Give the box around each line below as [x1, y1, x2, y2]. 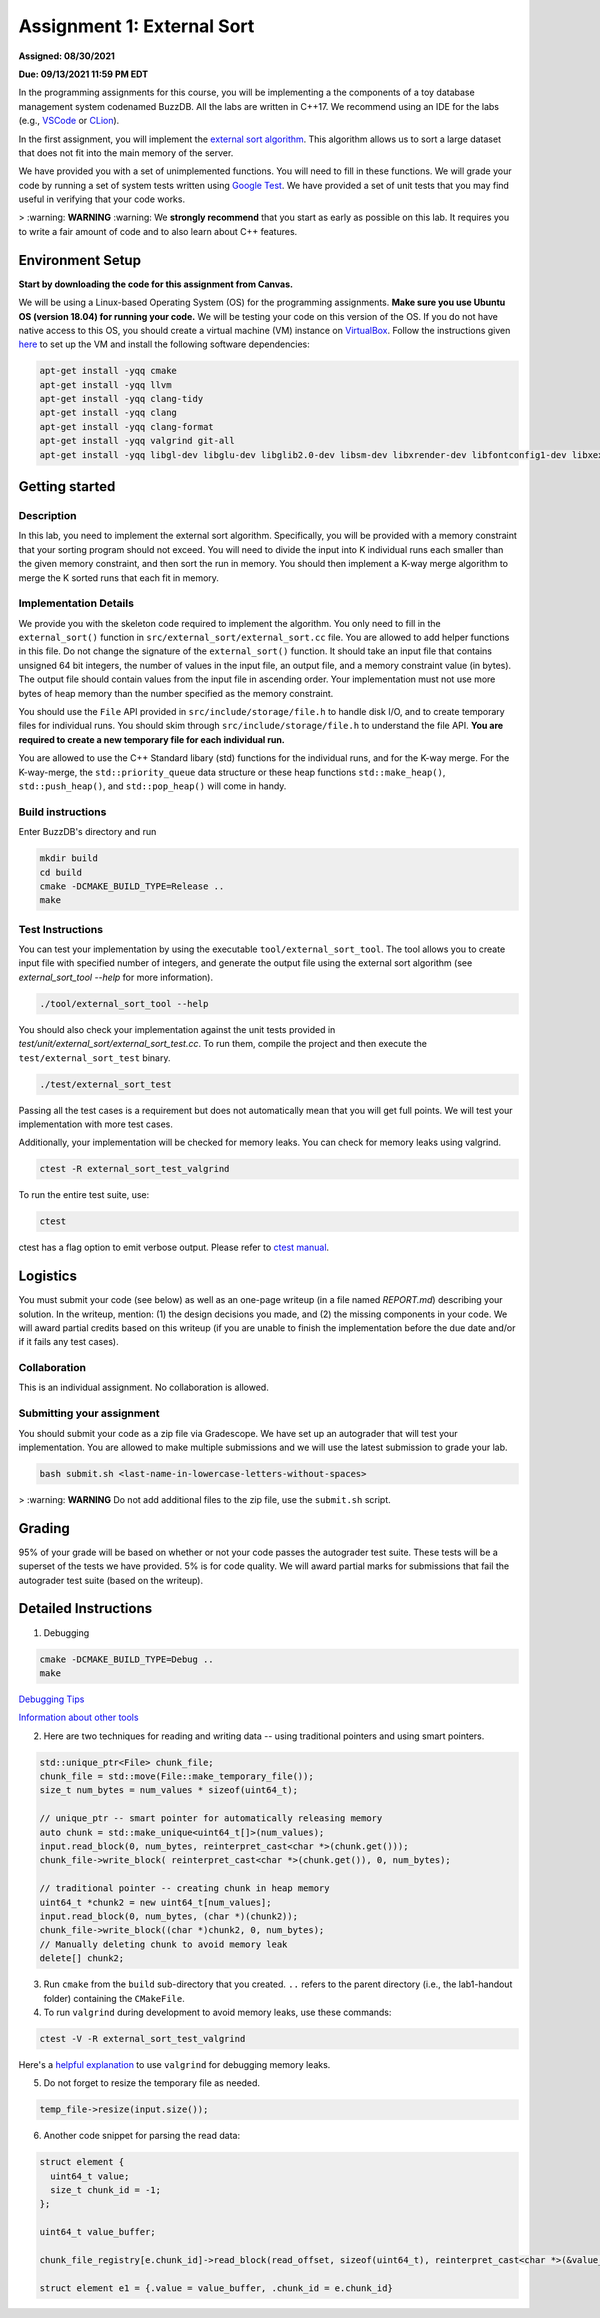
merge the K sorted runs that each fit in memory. [18, 571, 220, 584]
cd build [39, 866, 83, 878]
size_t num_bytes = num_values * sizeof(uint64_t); [39, 1785, 299, 1796]
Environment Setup [18, 251, 142, 269]
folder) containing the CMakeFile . [43, 1992, 185, 2004]
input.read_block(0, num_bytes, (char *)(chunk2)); [39, 1910, 299, 1922]
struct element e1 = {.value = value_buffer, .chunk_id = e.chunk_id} [39, 2282, 394, 2294]
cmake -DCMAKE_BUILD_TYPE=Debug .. [39, 1653, 214, 1665]
